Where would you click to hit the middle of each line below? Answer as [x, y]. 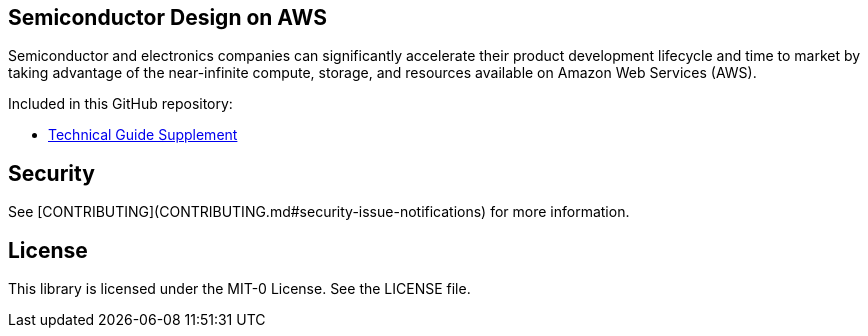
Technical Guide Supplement [143, 135]
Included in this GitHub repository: [120, 104]
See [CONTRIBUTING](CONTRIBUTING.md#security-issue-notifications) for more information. [319, 212]
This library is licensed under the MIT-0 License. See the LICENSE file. [239, 289]
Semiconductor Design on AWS [167, 17]
